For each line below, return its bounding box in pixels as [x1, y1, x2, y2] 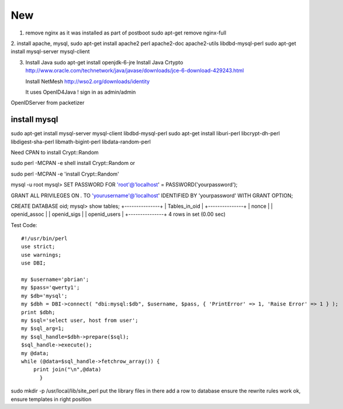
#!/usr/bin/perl [21, 235, 68, 242]
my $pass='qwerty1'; [21, 284, 80, 291]
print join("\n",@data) [33, 366, 102, 373]
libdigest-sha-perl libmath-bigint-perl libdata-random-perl [11, 138, 151, 145]
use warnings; [21, 252, 61, 258]
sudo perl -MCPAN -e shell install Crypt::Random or [11, 160, 136, 167]
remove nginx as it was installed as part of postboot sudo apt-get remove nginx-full [25, 29, 227, 36]
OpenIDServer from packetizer [11, 99, 85, 106]
